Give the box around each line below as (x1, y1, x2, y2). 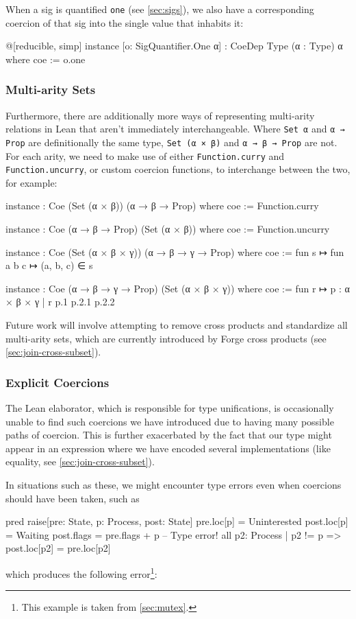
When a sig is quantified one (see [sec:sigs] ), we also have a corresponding (5, 2, 314, 16)
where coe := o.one (5, 51, 86, 66)
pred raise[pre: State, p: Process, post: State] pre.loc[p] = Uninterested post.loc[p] (5, 514, 348, 528)
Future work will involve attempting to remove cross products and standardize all (5, 318, 348, 332)
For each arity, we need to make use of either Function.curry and (5, 148, 285, 163)
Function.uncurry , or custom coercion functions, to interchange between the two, (5, 162, 351, 176)
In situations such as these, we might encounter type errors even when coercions (5, 478, 342, 491)
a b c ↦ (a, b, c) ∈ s (5, 258, 93, 272)
